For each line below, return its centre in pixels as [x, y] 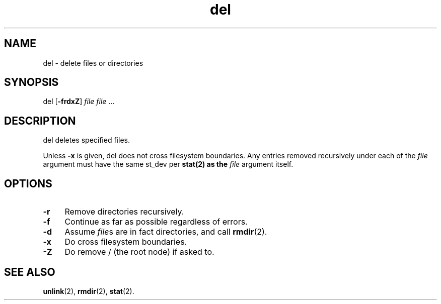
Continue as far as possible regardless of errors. [156, 222]
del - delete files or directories [93, 63]
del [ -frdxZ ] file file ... [79, 102]
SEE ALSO [30, 272]
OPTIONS [28, 183]
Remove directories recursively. [124, 212]
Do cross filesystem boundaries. [126, 242]
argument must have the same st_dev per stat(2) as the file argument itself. [168, 164]
